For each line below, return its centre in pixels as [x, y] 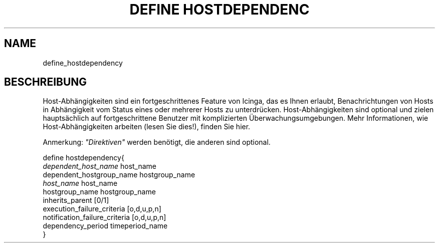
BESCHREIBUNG [46, 82]
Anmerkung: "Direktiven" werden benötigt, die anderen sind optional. [157, 142]
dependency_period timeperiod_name [105, 226]
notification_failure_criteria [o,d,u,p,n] [104, 217]
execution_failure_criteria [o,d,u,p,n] [102, 209]
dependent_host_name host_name [100, 166]
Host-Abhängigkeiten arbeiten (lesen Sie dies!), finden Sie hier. [147, 127]
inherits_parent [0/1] [76, 200]
